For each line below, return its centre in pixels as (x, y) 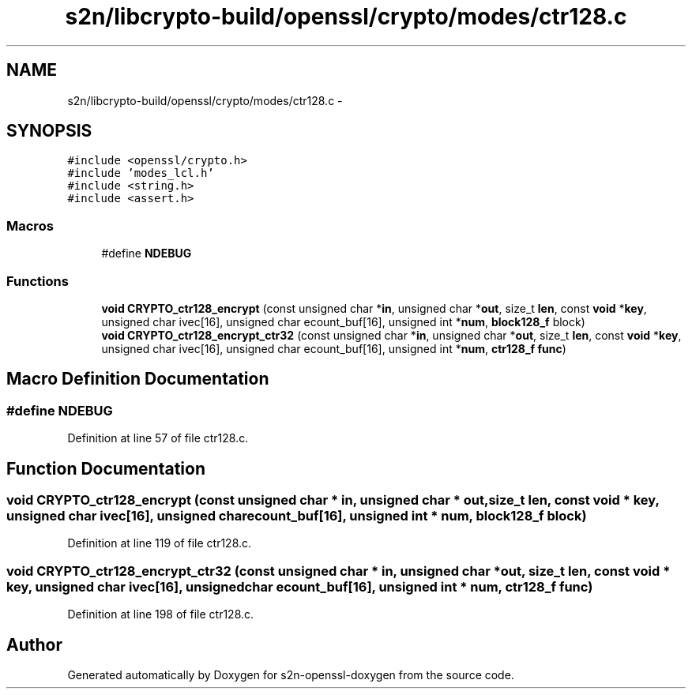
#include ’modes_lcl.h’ (141, 173)
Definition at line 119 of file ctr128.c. (160, 543)
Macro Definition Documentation (138, 379)
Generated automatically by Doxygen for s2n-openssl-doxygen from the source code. (291, 674)
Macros (30, 225)
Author (34, 644)
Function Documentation (106, 468)
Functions (38, 281)
